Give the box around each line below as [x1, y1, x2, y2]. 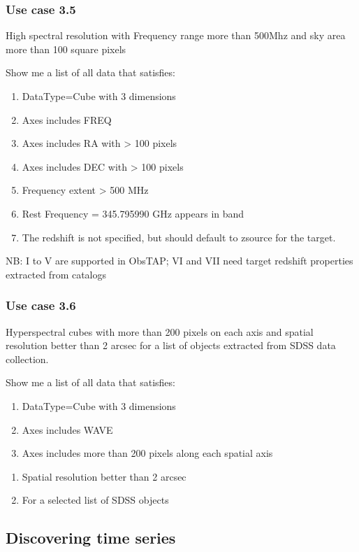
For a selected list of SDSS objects [22, 493, 169, 507]
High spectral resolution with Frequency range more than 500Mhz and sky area [6, 28, 346, 43]
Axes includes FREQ [22, 112, 112, 127]
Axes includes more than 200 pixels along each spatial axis [22, 446, 273, 460]
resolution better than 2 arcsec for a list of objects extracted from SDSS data [6, 338, 336, 353]
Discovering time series [6, 527, 176, 549]
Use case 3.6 [6, 297, 76, 314]
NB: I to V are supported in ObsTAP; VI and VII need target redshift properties [6, 253, 353, 268]
